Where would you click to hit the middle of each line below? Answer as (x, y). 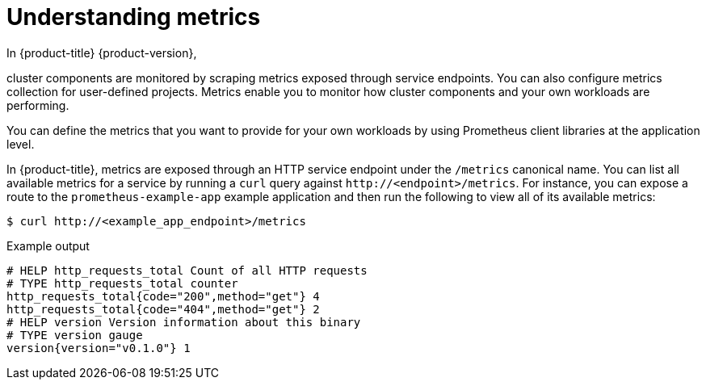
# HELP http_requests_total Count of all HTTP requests (187, 270)
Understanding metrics (134, 17)
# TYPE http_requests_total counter (122, 283)
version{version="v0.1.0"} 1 (99, 348)
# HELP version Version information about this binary (184, 322)
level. (21, 144)
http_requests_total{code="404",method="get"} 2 (163, 309)
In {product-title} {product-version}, (102, 52)
